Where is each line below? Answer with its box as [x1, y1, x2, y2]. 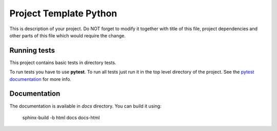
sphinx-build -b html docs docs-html [22, 114, 100, 120]
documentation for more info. [9, 76, 72, 82]
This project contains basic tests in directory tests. [9, 59, 116, 65]
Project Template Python [9, 8, 117, 19]
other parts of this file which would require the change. [9, 32, 126, 38]
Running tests [9, 46, 55, 55]
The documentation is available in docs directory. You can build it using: [9, 103, 162, 109]
